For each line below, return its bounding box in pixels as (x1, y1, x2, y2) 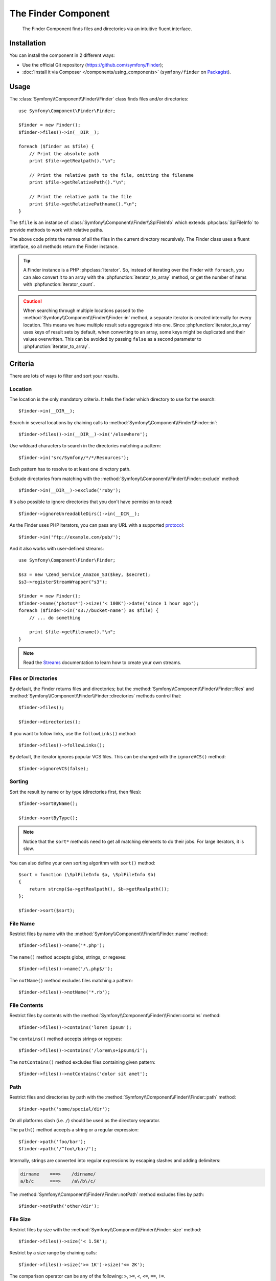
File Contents (9, 1002, 43, 1009)
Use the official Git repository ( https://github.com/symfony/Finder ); (22, 61, 164, 68)
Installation (9, 39, 46, 48)
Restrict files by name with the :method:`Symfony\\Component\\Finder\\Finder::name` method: (9, 931, 208, 937)
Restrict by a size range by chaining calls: (9, 1250, 97, 1256)
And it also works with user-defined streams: (9, 545, 104, 551)
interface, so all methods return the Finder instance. (9, 243, 119, 250)
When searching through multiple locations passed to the (23, 307, 144, 314)
